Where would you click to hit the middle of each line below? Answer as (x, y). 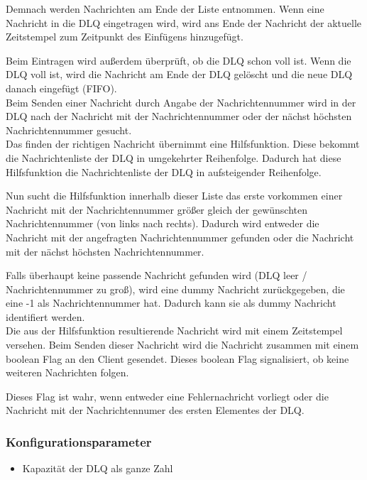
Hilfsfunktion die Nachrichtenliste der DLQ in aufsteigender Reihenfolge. (164, 171)
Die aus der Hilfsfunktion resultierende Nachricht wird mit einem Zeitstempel (174, 331)
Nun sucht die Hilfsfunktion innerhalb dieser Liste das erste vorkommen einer (174, 196)
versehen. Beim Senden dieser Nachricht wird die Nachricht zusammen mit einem (182, 345)
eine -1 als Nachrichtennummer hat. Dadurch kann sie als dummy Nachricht (171, 303)
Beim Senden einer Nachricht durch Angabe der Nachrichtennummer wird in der (181, 102)
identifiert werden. (45, 316)
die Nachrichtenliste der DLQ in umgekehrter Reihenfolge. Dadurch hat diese (174, 157)
